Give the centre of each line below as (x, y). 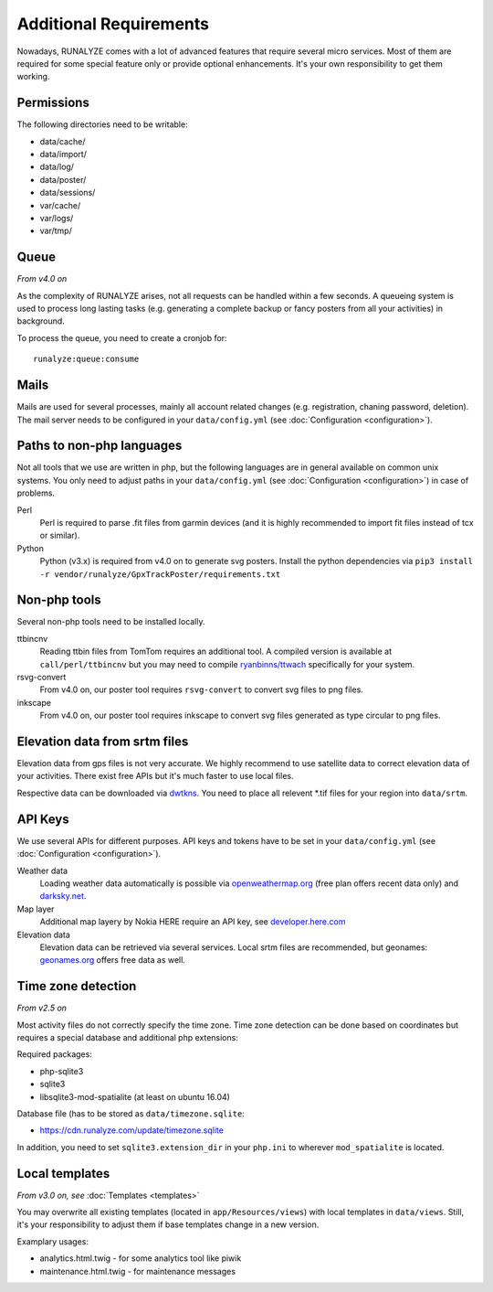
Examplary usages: (53, 1241)
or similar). (60, 536)
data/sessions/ (68, 193)
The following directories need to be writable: (102, 124)
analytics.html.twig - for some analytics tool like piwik (141, 1258)
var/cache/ (60, 205)
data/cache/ (63, 141)
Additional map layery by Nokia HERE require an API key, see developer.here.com (193, 922)
